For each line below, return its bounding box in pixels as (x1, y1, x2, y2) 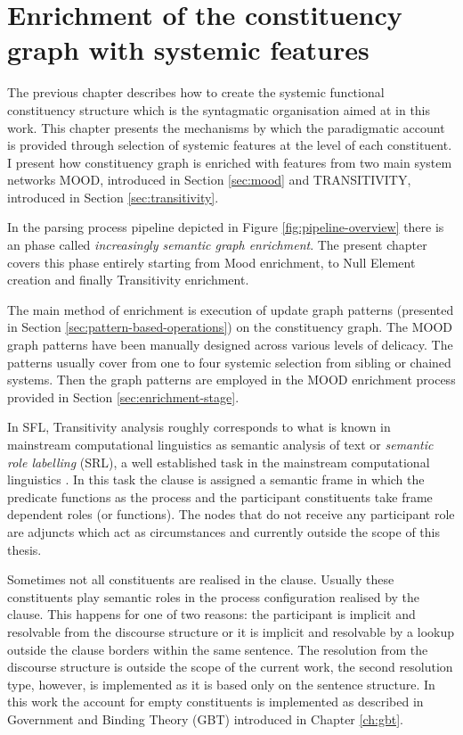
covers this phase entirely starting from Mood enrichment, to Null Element (7, 252, 416, 271)
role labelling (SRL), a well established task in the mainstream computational (7, 452, 430, 471)
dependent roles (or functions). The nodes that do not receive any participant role (7, 505, 455, 524)
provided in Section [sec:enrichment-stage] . (7, 387, 240, 406)
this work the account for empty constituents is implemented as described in (7, 692, 424, 711)
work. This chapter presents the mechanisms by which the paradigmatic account (7, 118, 445, 136)
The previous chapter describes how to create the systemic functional (7, 83, 385, 102)
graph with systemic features (7, 31, 370, 68)
